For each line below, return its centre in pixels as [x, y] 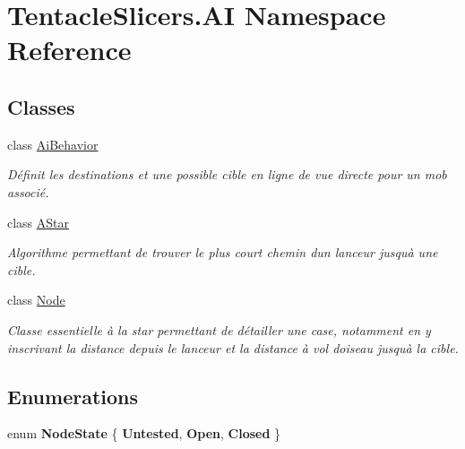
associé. [28, 191]
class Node [36, 300]
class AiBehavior [53, 144]
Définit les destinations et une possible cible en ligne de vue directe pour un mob [227, 174]
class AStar [39, 222]
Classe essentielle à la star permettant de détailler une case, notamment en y [219, 329]
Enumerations [73, 396]
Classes [41, 106]
